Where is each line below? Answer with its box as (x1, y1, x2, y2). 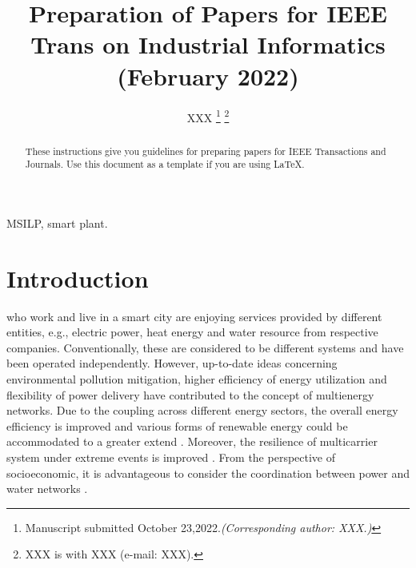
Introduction (6, 261, 149, 294)
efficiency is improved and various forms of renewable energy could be (6, 417, 348, 434)
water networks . (6, 480, 88, 497)
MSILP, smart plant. (6, 214, 108, 231)
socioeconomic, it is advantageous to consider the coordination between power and (6, 464, 410, 481)
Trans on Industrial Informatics (30, 28, 386, 61)
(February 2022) (117, 59, 299, 92)
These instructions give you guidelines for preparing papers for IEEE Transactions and (25, 144, 386, 157)
